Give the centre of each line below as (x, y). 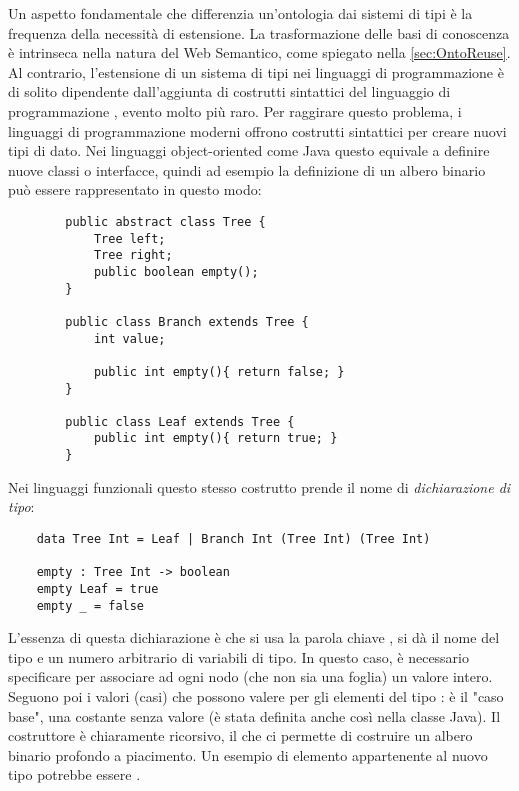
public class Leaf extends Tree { (180, 421)
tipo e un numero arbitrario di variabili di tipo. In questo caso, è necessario (239, 656)
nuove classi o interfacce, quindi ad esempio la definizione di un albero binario (247, 169)
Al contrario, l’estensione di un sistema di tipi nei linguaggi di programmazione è (256, 71)
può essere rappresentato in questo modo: (135, 189)
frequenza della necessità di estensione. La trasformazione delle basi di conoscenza (259, 32)
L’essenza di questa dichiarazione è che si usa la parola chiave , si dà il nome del (254, 637)
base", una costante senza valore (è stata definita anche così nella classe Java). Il (254, 715)
